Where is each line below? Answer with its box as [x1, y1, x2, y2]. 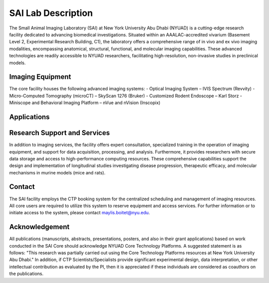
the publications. [9, 271, 44, 277]
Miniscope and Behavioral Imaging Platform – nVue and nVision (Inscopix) [9, 100, 160, 106]
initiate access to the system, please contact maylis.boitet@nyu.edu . [9, 210, 150, 216]
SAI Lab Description [9, 7, 93, 18]
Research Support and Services [9, 129, 110, 137]
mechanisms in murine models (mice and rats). [9, 169, 106, 175]
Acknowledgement [9, 223, 70, 231]
